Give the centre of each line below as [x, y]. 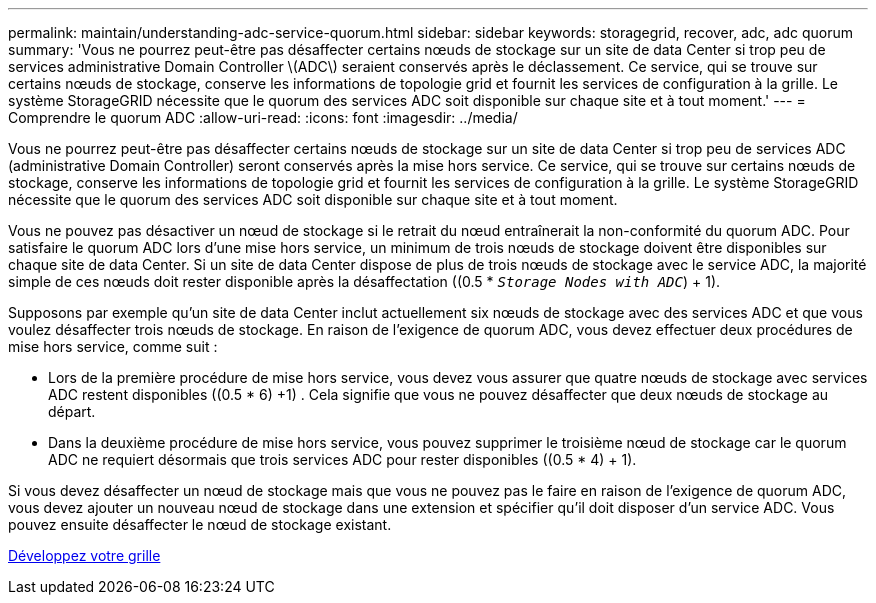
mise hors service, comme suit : [113, 346]
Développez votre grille [84, 555]
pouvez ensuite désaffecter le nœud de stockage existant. [200, 524]
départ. [72, 411]
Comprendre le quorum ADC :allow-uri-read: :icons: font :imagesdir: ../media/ [263, 117]
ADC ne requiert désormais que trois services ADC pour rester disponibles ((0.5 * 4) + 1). [342, 459]
